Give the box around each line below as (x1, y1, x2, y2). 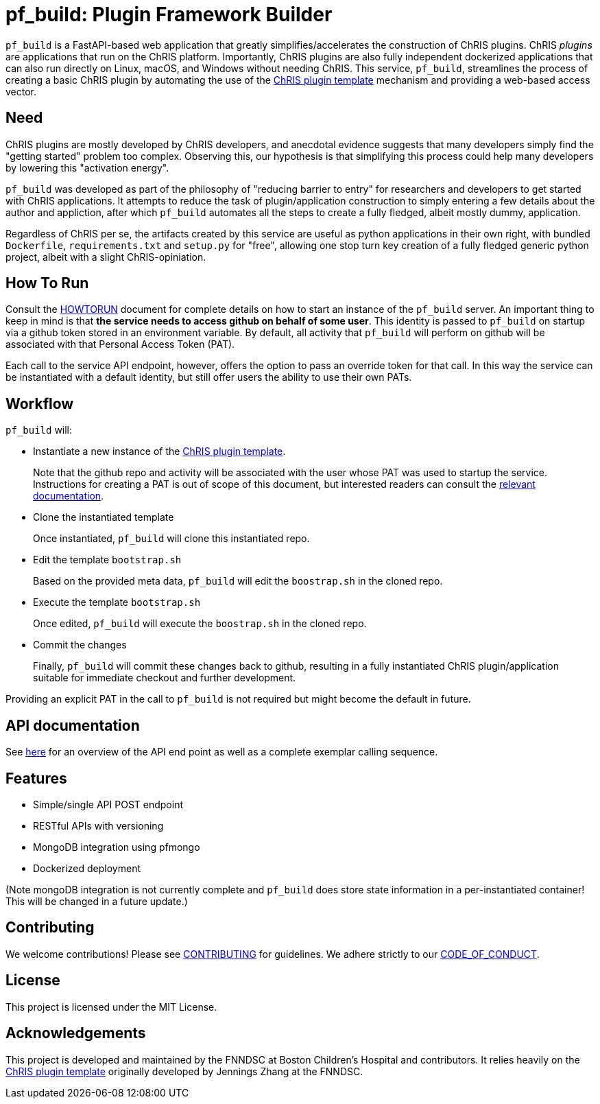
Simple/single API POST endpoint (33, 798, 183, 810)
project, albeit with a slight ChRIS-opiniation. (5, 250, 206, 263)
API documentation (5, 716, 140, 734)
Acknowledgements (5, 1024, 146, 1042)
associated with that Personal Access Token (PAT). (5, 338, 235, 351)
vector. (5, 85, 37, 97)
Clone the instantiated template (33, 511, 174, 524)
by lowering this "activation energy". (5, 161, 169, 174)
